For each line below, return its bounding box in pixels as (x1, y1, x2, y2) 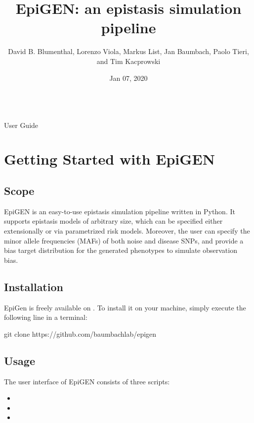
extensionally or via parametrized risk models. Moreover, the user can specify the (4, 226, 250, 236)
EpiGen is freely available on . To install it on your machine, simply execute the (4, 302, 246, 312)
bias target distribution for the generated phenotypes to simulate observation (4, 245, 237, 255)
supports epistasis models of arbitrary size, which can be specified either (4, 216, 223, 226)
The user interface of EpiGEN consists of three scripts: (4, 376, 170, 386)
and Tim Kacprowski (96, 56, 161, 66)
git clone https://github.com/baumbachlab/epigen (4, 328, 157, 339)
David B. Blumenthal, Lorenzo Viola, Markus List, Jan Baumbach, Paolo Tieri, (8, 46, 249, 57)
